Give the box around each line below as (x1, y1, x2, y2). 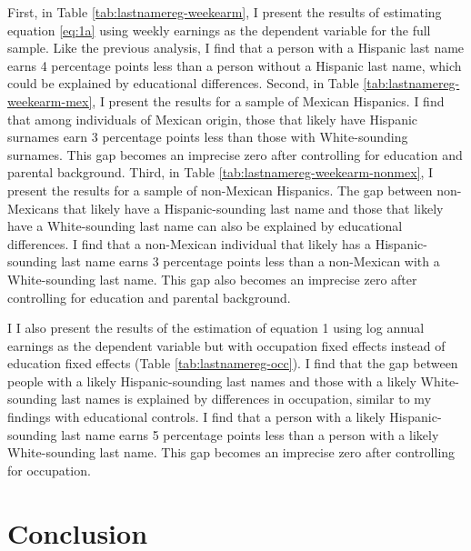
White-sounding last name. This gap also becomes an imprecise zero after (7, 269, 417, 288)
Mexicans (7, 198, 59, 217)
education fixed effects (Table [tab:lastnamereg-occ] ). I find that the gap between (7, 354, 458, 373)
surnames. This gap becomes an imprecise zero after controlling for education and (7, 145, 463, 164)
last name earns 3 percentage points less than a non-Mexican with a (61, 252, 440, 271)
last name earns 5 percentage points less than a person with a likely (61, 425, 439, 444)
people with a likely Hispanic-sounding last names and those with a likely (7, 371, 416, 390)
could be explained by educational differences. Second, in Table (7, 74, 359, 93)
